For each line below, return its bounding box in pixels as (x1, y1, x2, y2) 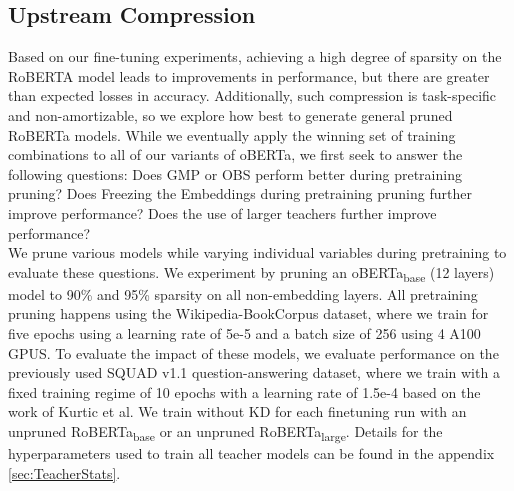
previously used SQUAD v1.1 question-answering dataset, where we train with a (8, 362, 500, 383)
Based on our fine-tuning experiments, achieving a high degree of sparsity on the (8, 46, 502, 67)
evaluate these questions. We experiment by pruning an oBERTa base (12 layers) (8, 261, 495, 285)
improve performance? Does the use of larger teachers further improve (8, 202, 437, 223)
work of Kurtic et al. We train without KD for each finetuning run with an (8, 401, 467, 422)
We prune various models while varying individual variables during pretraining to (8, 242, 507, 263)
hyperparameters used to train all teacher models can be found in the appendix (8, 443, 495, 464)
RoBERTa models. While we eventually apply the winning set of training (8, 124, 456, 145)
